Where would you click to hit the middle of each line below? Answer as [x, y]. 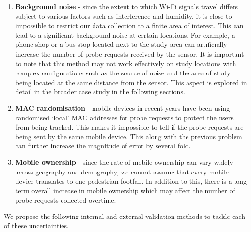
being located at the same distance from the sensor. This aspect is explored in [131, 82]
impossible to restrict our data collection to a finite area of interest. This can [129, 25]
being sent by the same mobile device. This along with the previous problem [129, 136]
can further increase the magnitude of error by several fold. [103, 146]
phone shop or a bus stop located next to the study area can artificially [121, 44]
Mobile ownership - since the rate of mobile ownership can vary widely [124, 162]
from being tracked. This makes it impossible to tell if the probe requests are [129, 127]
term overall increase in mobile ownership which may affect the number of [125, 190]
